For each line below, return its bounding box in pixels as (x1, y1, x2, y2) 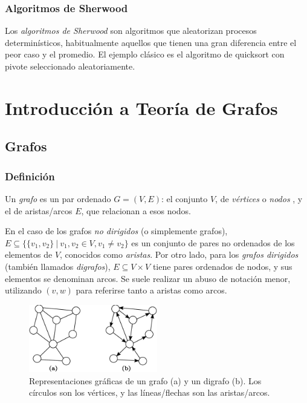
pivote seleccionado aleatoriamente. (5, 60, 135, 72)
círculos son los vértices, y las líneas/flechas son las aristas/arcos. (29, 386, 270, 399)
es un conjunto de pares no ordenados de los (131, 236, 295, 249)
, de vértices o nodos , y (215, 192, 303, 205)
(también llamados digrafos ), (5, 260, 111, 272)
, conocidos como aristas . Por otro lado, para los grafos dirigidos (60, 248, 299, 261)
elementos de (5, 248, 53, 261)
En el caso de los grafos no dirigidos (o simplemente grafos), (5, 224, 228, 237)
